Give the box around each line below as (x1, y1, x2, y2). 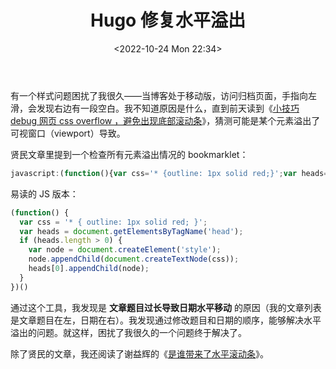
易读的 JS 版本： (10, 187, 79, 200)
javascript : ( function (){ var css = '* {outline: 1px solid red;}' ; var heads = (10, 168, 329, 178)
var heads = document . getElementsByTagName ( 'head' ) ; (19, 226, 244, 236)
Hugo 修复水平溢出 (90, 9, 246, 32)
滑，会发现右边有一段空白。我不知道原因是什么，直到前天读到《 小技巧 (10, 102, 300, 114)
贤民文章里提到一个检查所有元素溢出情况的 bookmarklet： (10, 148, 249, 160)
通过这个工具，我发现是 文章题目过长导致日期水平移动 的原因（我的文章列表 (10, 301, 322, 313)
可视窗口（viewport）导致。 (10, 127, 126, 139)
